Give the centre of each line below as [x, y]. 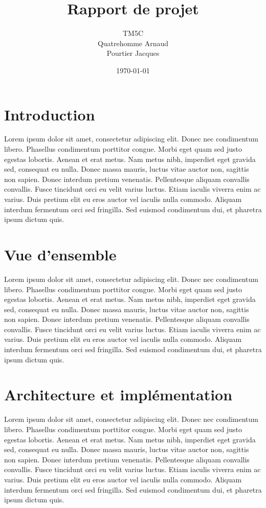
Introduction [50, 114]
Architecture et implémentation [118, 394]
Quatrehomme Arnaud [133, 43]
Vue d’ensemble [60, 254]
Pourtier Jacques [133, 53]
